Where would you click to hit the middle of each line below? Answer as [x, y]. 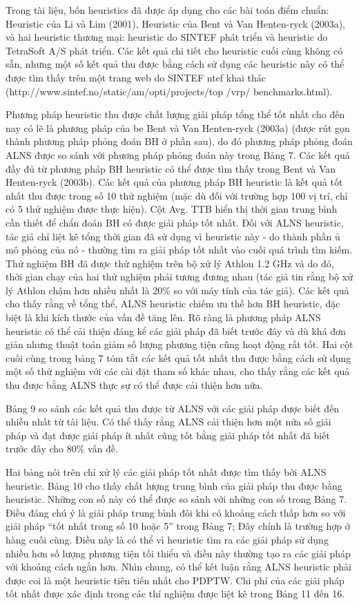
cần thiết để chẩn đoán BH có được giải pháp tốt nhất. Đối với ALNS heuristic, [175, 222]
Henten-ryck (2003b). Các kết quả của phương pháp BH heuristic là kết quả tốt [174, 182]
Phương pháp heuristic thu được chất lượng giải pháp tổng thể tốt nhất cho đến [175, 114]
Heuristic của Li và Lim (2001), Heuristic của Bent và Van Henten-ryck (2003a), [175, 23]
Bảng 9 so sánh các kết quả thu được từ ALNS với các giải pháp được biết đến [173, 408]
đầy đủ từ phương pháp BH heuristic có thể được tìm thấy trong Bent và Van [171, 168]
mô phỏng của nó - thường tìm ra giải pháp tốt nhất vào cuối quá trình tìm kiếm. [179, 250]
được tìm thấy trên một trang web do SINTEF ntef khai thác [136, 77]
